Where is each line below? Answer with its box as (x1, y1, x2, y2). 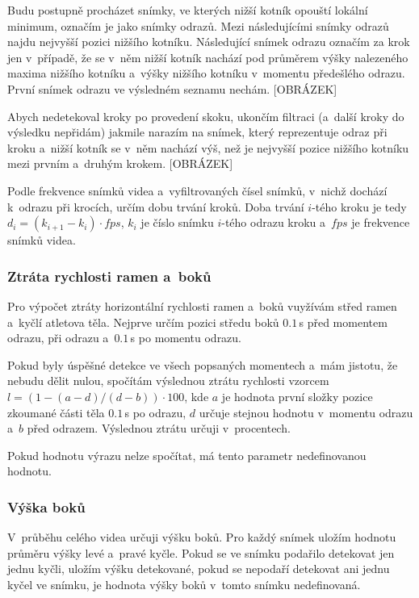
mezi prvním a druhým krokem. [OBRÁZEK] (7, 155, 233, 172)
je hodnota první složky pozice (221, 387, 373, 404)
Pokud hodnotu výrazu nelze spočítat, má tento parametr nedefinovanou (7, 446, 367, 463)
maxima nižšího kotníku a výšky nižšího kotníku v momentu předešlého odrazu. (7, 65, 405, 82)
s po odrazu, (124, 404, 186, 420)
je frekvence (351, 214, 410, 231)
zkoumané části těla (7, 404, 105, 420)
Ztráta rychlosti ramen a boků (7, 266, 212, 286)
